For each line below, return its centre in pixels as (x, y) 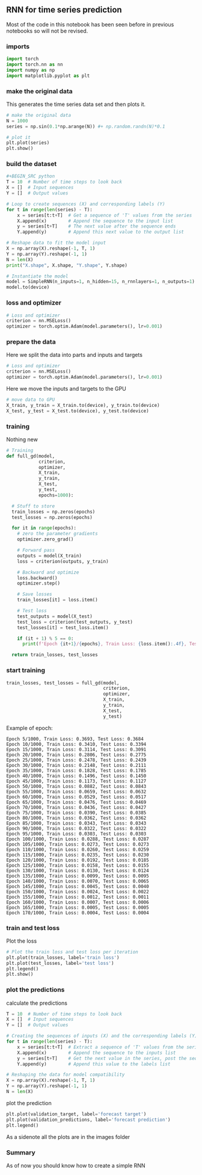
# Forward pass (36, 550)
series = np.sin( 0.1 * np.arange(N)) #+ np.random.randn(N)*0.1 (86, 126)
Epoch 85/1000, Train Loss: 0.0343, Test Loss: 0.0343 (76, 823)
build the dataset (32, 164)
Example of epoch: (29, 728)
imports (18, 46)
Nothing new (22, 439)
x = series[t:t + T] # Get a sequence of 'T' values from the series (105, 215)
